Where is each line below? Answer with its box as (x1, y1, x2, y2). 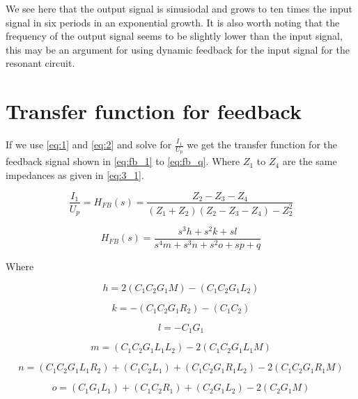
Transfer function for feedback (6, 97, 302, 125)
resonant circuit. (6, 56, 75, 70)
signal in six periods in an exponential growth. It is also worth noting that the (6, 15, 340, 29)
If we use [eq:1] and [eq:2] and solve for (6, 137, 172, 152)
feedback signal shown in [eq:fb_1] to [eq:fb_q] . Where (6, 154, 240, 169)
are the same (282, 154, 337, 169)
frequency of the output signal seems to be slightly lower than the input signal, (6, 29, 343, 43)
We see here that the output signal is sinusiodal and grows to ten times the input (6, 1, 352, 15)
